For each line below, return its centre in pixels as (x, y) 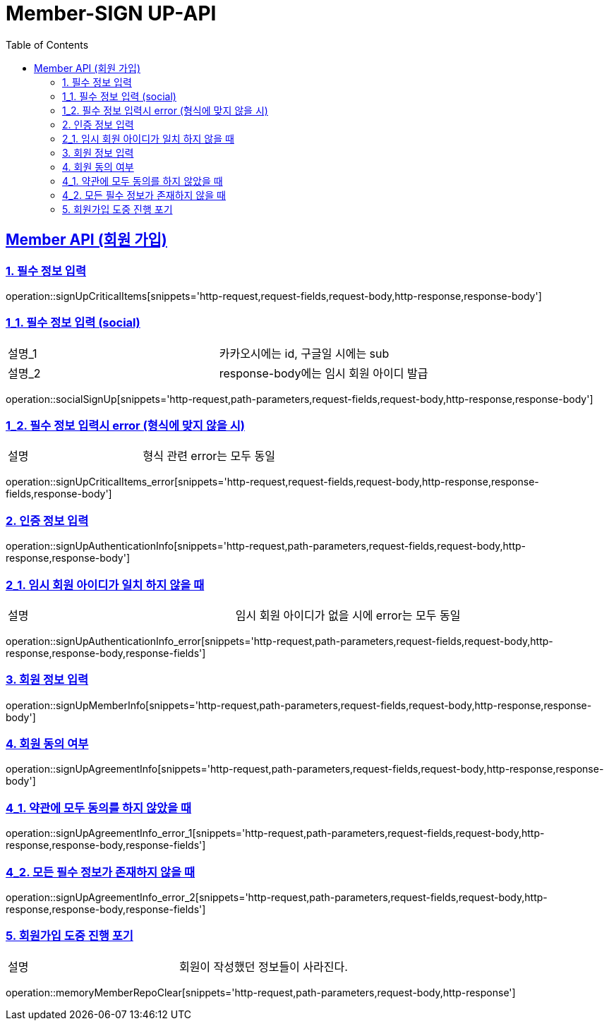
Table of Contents (47, 44)
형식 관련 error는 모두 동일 (209, 456)
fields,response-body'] (59, 494)
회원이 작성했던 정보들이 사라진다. (263, 966)
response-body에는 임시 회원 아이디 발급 (324, 373)
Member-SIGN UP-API (111, 13)
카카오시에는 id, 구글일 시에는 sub (304, 353)
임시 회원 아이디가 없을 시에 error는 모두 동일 (348, 615)
